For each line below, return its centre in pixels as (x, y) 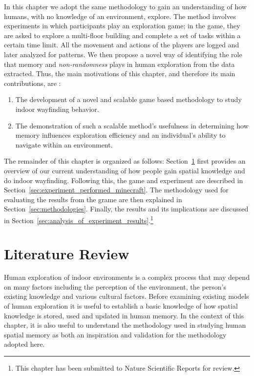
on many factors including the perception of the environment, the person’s (115, 286)
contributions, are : (32, 83)
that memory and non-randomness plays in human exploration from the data (119, 64)
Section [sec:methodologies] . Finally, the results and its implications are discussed (126, 209)
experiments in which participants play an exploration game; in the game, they (122, 26)
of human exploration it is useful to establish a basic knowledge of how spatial (121, 306)
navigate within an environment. (64, 144)
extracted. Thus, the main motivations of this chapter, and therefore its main (120, 73)
